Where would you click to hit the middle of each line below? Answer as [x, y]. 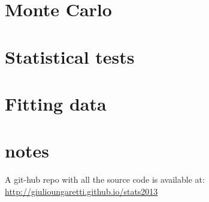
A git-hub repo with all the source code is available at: [105, 179]
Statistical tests [70, 56]
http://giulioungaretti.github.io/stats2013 [81, 191]
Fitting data [56, 103]
